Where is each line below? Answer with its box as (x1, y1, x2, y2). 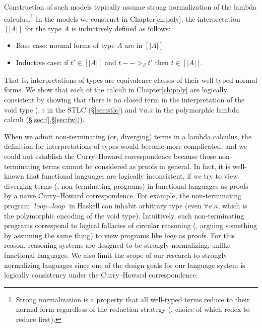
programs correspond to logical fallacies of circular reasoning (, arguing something (4, 220, 257, 231)
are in (124, 40, 143, 50)
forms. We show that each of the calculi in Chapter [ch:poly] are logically (4, 84, 227, 95)
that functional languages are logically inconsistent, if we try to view (26, 171, 238, 181)
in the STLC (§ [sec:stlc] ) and (47, 104, 137, 115)
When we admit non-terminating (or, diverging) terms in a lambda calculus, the (4, 131, 252, 141)
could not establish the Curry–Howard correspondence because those (4, 150, 216, 161)
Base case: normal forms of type (16, 40, 115, 50)
